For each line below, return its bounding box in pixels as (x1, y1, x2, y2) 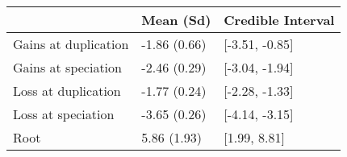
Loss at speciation (13, 105, 115, 123)
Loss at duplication (13, 81, 121, 100)
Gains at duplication (13, 35, 129, 53)
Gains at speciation (13, 58, 122, 76)
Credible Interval (224, 10, 335, 29)
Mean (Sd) (141, 10, 211, 29)
